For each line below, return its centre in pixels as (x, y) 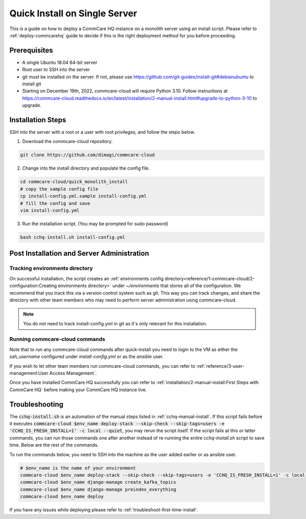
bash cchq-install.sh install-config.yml (73, 237)
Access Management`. (73, 373)
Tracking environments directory (51, 268)
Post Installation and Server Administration (79, 254)
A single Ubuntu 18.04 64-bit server (60, 62)
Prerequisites (31, 50)
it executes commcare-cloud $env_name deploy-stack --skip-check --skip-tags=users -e (117, 423)
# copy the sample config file (59, 189)
